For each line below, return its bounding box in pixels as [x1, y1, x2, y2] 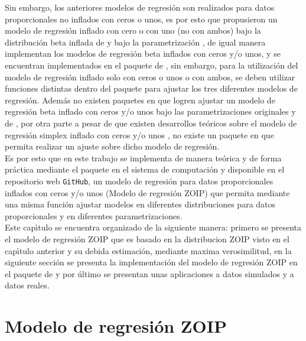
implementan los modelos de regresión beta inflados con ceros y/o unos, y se [5, 47, 281, 60]
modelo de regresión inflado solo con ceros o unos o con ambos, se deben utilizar [5, 70, 295, 83]
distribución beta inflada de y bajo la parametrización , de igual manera [5, 35, 266, 48]
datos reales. [5, 279, 50, 291]
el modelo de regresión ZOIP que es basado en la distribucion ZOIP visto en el [5, 232, 289, 245]
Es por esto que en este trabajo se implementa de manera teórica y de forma [5, 151, 282, 164]
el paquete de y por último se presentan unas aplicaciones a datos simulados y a [5, 267, 294, 280]
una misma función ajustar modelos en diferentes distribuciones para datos [5, 198, 276, 210]
